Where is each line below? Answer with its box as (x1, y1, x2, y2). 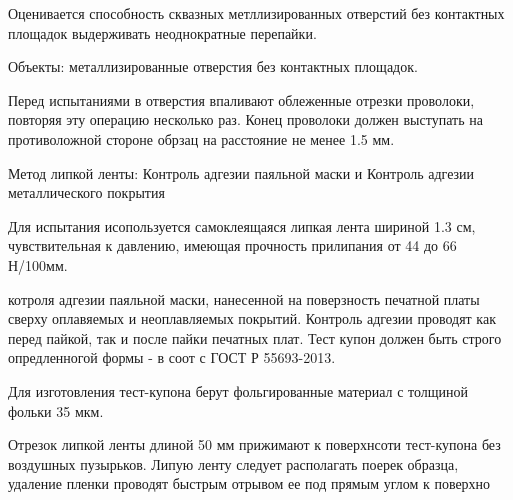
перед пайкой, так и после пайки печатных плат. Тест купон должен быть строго (8, 327, 502, 348)
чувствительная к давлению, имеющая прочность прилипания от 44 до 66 (8, 235, 457, 256)
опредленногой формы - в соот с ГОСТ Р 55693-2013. (8, 347, 336, 368)
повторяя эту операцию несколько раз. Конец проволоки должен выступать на (8, 109, 483, 130)
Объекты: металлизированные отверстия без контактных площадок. (8, 56, 418, 77)
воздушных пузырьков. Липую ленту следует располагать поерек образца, (8, 453, 459, 474)
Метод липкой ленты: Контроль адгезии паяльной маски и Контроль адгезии (8, 162, 475, 183)
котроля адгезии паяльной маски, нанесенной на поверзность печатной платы (8, 288, 480, 309)
